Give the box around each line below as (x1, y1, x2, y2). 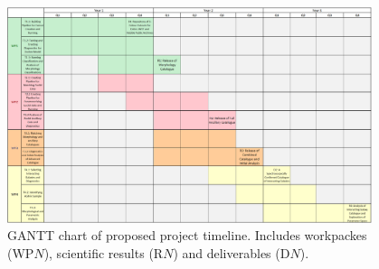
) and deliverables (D (173, 243, 290, 262)
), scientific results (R (43, 243, 164, 262)
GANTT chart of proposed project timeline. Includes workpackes (7, 226, 367, 245)
